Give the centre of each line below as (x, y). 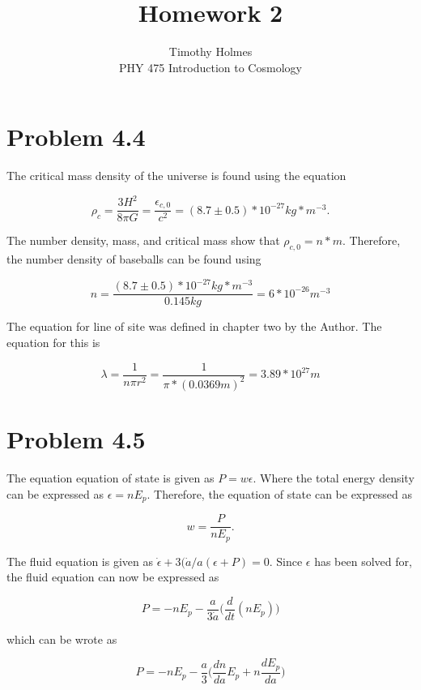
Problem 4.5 (76, 439)
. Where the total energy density (334, 478)
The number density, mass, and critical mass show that (143, 240)
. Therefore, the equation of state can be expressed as (279, 493)
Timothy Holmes (210, 51)
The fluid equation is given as (80, 561)
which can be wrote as (62, 639)
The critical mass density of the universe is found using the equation (176, 176)
